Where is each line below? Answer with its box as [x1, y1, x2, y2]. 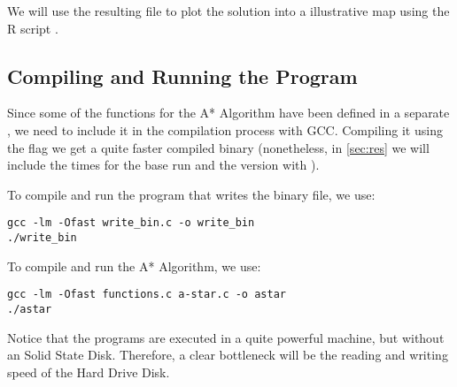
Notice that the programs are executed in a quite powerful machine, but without [7, 328, 445, 346]
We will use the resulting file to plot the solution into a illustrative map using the [7, 2, 450, 19]
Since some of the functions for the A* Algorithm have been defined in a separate [7, 103, 450, 122]
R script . [7, 19, 58, 37]
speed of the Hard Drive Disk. [7, 362, 170, 381]
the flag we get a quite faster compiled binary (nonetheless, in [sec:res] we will [7, 138, 430, 156]
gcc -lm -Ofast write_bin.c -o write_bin [7, 216, 255, 230]
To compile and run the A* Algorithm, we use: [7, 256, 261, 275]
